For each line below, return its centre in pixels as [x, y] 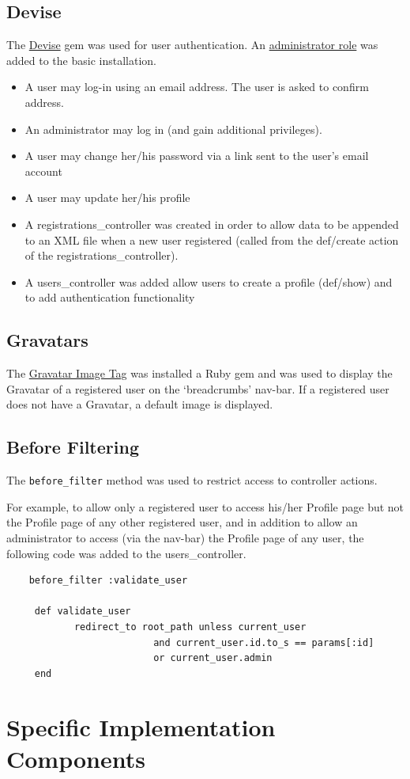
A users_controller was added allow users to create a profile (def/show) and [209, 281]
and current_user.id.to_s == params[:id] [264, 642]
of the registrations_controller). [102, 255]
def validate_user [83, 612]
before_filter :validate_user [108, 581]
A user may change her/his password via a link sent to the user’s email [197, 156]
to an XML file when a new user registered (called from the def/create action [212, 239]
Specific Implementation [141, 727]
